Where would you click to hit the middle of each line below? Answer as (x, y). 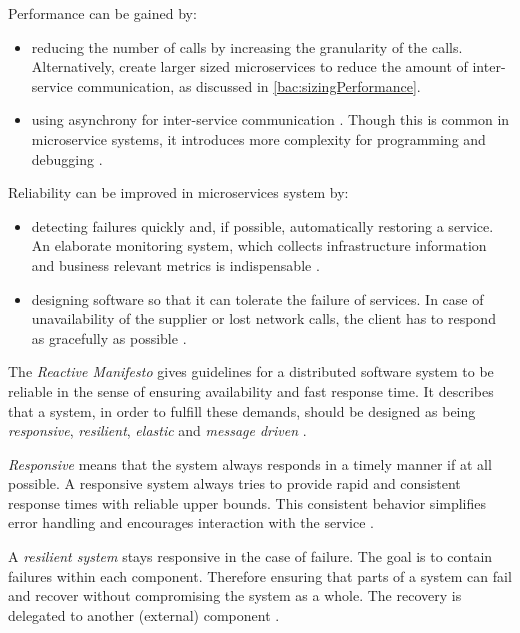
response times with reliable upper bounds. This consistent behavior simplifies (247, 502)
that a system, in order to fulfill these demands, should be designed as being (242, 410)
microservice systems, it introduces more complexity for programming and (258, 138)
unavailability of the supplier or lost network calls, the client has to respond (263, 318)
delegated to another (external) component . (144, 614)
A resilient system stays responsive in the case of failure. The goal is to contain (250, 556)
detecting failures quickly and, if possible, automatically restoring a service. (262, 225)
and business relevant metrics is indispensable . (175, 264)
